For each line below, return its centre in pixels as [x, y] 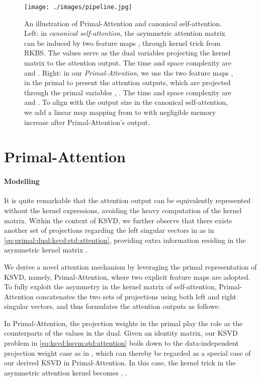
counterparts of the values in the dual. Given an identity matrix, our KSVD [121, 333]
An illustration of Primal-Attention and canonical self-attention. [123, 23]
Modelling [22, 181]
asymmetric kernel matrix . [46, 250]
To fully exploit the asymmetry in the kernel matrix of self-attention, [110, 287]
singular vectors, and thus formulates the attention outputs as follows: [112, 306]
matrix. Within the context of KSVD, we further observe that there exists [118, 220]
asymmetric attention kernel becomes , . [66, 372]
